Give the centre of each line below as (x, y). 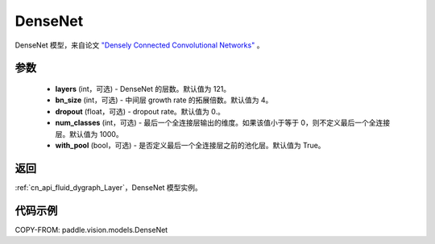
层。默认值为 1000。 (89, 134)
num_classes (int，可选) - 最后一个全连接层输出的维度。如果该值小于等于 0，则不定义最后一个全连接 (223, 123)
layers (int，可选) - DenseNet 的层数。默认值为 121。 (143, 89)
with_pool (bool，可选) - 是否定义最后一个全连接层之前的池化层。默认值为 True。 (190, 145)
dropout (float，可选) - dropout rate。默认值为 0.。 (140, 111)
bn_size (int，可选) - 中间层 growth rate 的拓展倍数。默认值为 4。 (164, 100)
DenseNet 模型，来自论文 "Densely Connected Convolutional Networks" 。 (139, 45)
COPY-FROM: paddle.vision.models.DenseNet (91, 230)
